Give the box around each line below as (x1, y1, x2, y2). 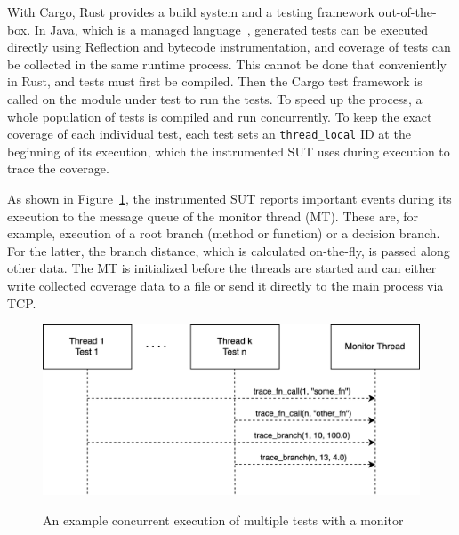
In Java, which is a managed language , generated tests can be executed (34, 20, 428, 38)
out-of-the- (378, 3, 437, 20)
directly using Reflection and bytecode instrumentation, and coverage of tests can (7, 37, 451, 56)
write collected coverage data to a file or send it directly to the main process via (7, 275, 444, 294)
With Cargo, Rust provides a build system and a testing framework (7, 3, 374, 20)
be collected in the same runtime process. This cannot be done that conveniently (7, 54, 447, 73)
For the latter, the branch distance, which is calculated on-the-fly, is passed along (7, 241, 450, 260)
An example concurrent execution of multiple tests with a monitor (43, 510, 404, 529)
